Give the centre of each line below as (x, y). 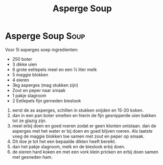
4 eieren (21, 80)
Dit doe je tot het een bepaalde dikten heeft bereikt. (64, 141)
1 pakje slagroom (29, 95)
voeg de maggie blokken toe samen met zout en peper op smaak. (78, 136)
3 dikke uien (24, 64)
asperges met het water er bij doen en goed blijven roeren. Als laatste (82, 131)
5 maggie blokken (30, 74)
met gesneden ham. (32, 157)
